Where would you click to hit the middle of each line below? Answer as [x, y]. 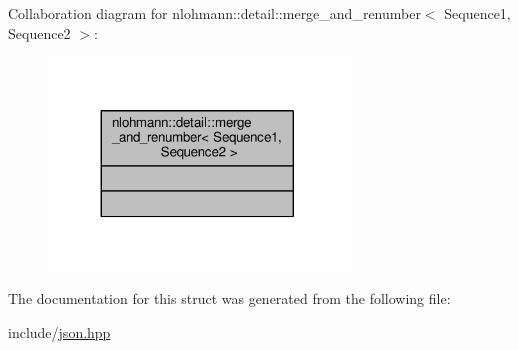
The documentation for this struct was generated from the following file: [229, 298]
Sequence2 [39, 32]
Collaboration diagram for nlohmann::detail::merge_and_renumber [214, 13]
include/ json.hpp [59, 331]
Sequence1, [477, 13]
